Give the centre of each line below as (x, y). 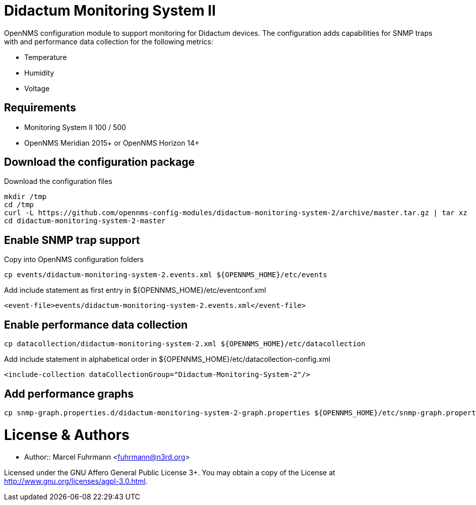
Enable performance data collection (96, 325)
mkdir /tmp (25, 197)
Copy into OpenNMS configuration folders (74, 260)
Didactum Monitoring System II (110, 11)
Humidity (39, 73)
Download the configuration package (99, 162)
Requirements (40, 108)
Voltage (37, 88)
